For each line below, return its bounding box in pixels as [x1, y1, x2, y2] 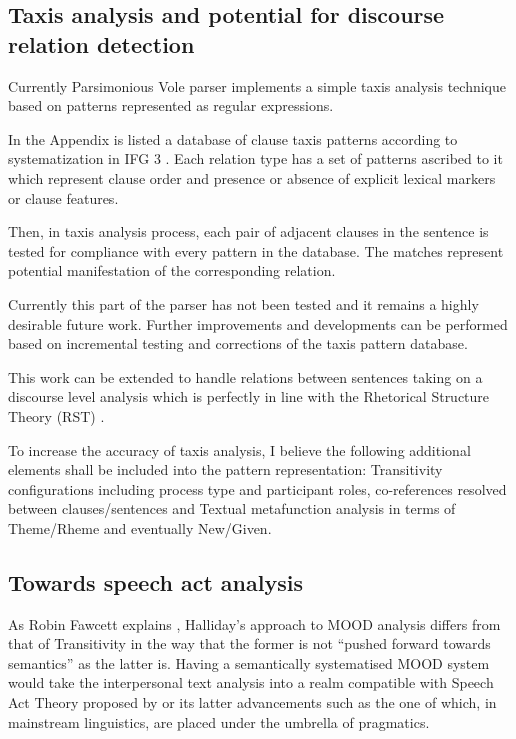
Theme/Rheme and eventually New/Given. [8, 517, 272, 538]
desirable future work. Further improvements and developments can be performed [8, 313, 508, 334]
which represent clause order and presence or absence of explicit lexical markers [8, 167, 496, 188]
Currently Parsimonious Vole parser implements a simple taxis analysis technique [8, 75, 506, 96]
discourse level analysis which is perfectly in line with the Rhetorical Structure [8, 386, 490, 407]
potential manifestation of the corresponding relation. [8, 260, 336, 281]
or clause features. [8, 187, 119, 208]
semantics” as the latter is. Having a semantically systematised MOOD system [8, 652, 490, 673]
